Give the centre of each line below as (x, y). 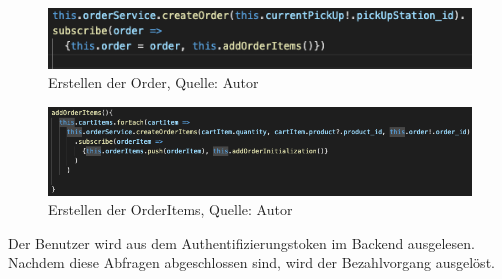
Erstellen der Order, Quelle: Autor (153, 82)
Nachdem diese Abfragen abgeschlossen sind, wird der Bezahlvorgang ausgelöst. (251, 262)
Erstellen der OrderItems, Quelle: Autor (170, 209)
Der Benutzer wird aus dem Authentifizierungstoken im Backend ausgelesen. (241, 242)
